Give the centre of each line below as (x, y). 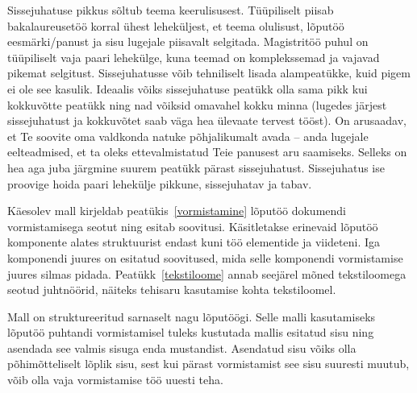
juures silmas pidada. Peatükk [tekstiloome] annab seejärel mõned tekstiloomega (207, 273)
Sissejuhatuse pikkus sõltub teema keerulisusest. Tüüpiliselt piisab (171, 10)
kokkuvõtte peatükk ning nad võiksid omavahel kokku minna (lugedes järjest (197, 104)
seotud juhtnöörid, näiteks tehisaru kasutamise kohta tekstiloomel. (172, 290)
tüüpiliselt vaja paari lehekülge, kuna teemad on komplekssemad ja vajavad (194, 57)
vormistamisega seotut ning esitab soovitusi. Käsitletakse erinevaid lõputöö (193, 226)
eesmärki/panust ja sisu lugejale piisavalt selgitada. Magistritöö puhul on (188, 41)
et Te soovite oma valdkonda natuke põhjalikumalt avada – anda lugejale (188, 136)
